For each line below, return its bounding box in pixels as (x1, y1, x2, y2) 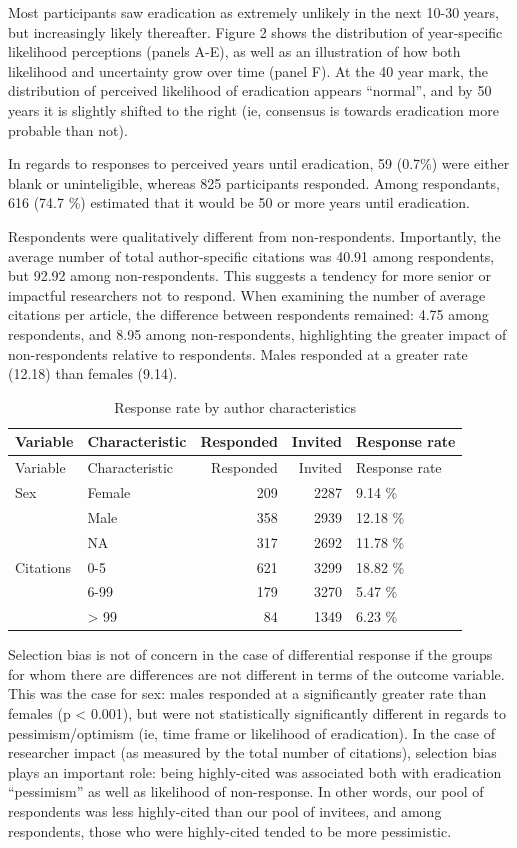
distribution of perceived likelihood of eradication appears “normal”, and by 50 (8, 80, 492, 101)
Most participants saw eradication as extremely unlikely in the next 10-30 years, (8, 2, 499, 22)
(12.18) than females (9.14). (8, 363, 178, 384)
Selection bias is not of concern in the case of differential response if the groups (8, 644, 493, 665)
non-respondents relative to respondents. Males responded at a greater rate (8, 343, 468, 364)
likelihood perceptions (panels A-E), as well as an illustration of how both (8, 41, 461, 62)
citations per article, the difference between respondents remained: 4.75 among (8, 304, 489, 325)
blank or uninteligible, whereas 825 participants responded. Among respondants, (8, 172, 500, 193)
